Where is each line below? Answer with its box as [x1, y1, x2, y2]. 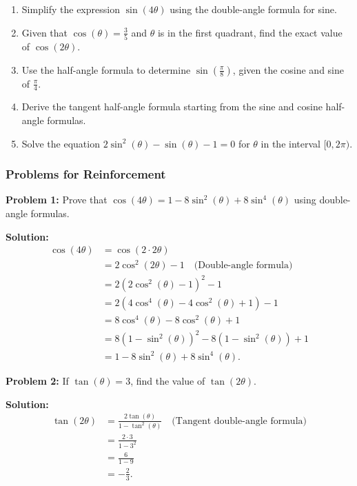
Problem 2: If [6, 373, 69, 387]
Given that [21, 25, 68, 39]
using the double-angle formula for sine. [170, 2, 337, 16]
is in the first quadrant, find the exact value [157, 25, 343, 39]
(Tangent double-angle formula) [172, 416, 307, 426]
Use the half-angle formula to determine [21, 62, 191, 77]
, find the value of [130, 373, 205, 387]
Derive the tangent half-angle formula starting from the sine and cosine [21, 99, 323, 114]
